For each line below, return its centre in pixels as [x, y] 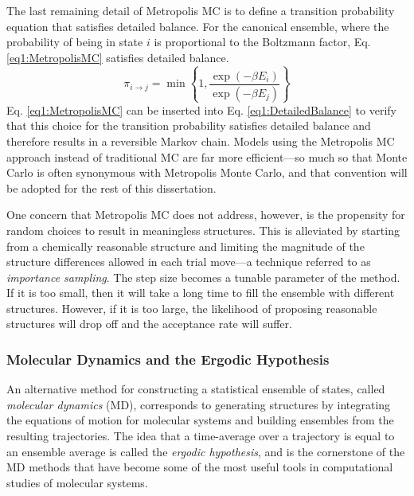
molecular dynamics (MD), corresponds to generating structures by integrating [199, 404]
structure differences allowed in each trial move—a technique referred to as [189, 262]
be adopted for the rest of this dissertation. [111, 187]
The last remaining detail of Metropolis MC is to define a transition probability [201, 10]
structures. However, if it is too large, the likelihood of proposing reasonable [192, 308]
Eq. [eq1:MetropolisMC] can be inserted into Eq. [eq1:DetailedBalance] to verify [201, 109]
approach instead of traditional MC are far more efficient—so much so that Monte [207, 156]
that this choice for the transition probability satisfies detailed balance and [189, 125]
